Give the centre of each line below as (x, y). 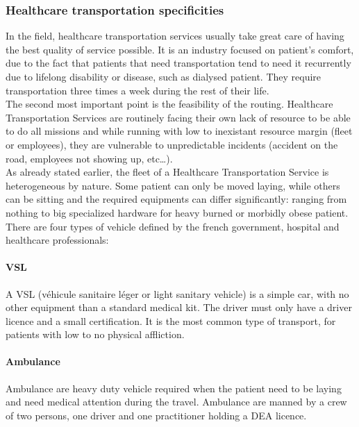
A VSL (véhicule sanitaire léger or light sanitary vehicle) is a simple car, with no (177, 293)
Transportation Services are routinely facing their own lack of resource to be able (178, 117)
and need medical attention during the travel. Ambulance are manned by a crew (176, 402)
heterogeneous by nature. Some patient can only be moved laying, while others (173, 185)
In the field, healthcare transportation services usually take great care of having (175, 36)
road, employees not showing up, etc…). (89, 158)
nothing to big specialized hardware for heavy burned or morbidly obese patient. (177, 212)
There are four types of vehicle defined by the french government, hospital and (173, 226)
